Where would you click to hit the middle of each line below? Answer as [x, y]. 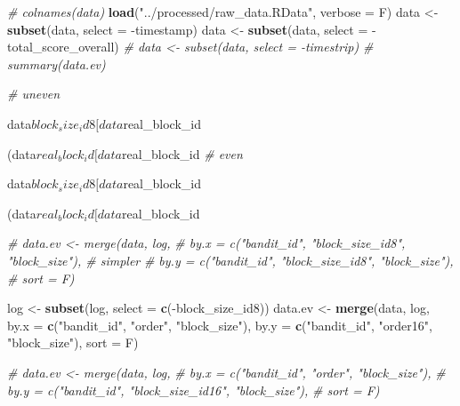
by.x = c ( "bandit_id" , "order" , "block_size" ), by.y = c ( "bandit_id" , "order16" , [220, 325]
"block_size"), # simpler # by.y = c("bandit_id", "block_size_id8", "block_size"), [230, 260]
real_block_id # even [182, 153]
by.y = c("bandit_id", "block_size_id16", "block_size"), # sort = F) [194, 390]
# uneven [34, 94]
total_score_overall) [63, 47]
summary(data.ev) [56, 64]
